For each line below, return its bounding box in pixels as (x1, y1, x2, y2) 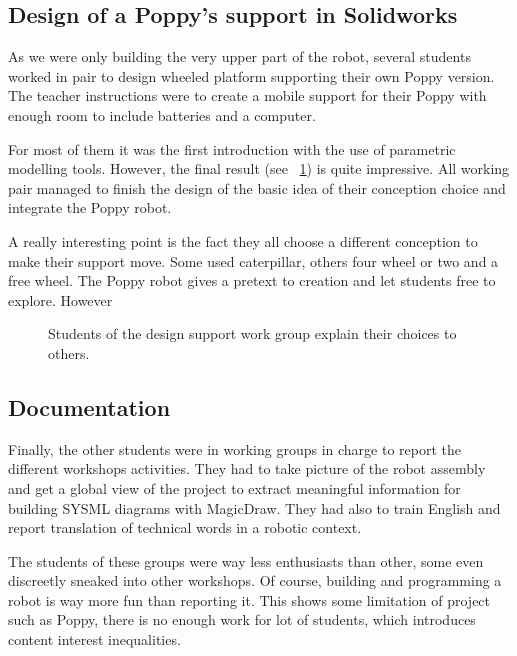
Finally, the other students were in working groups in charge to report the (8, 438, 461, 459)
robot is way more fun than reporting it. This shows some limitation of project (8, 589, 491, 610)
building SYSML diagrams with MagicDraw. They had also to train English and (8, 497, 501, 518)
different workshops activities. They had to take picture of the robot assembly (8, 458, 486, 479)
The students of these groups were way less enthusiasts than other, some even (8, 550, 484, 571)
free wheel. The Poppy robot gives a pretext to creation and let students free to (8, 270, 496, 291)
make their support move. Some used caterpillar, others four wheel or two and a (8, 250, 499, 271)
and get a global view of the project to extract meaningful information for (8, 477, 461, 498)
